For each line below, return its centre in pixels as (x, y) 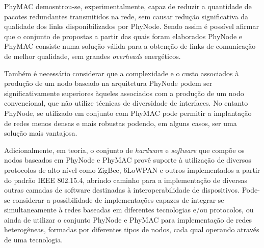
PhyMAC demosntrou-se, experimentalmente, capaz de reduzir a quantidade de (128, 6)
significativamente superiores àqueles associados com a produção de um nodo (124, 93)
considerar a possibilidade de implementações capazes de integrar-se (118, 199)
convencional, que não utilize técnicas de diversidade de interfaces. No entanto (126, 103)
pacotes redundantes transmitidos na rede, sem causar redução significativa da (126, 16)
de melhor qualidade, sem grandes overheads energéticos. (93, 56)
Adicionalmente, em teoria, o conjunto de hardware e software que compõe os (124, 150)
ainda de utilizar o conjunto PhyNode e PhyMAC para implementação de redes (128, 219)
